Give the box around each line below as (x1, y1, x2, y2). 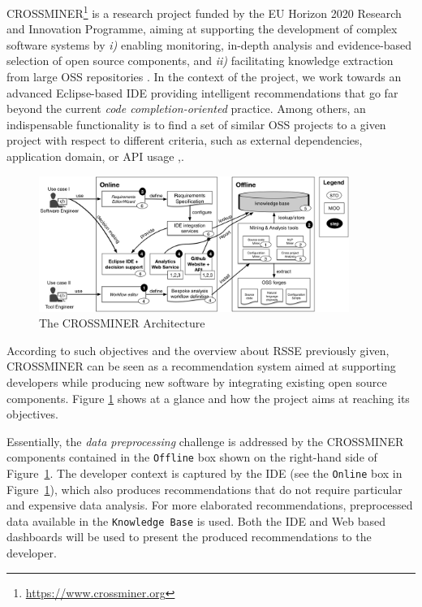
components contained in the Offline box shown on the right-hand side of (6, 449, 377, 466)
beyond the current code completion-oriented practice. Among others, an (6, 100, 366, 117)
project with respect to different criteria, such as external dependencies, (6, 132, 363, 149)
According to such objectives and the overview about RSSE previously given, (6, 341, 390, 358)
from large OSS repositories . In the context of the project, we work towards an (6, 68, 402, 85)
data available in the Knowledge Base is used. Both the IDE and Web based (6, 512, 386, 529)
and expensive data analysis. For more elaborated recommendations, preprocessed (6, 496, 413, 514)
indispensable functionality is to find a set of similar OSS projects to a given (6, 115, 386, 132)
